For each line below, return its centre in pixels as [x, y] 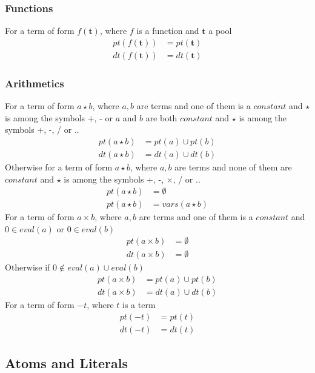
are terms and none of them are [233, 166]
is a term [139, 305]
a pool [220, 31]
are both [161, 117]
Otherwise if [28, 267]
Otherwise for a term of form [59, 166]
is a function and [168, 31]
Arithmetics [35, 83]
